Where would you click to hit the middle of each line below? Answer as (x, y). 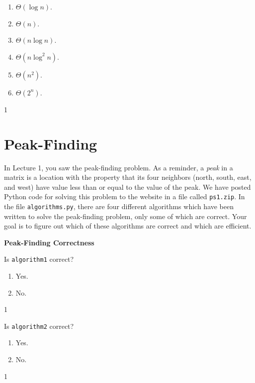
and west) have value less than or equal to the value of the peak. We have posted (127, 187)
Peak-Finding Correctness (49, 242)
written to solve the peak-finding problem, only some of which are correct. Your (126, 216)
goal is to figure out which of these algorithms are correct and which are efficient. (128, 226)
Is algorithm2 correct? (39, 326)
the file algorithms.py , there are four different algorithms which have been (119, 206)
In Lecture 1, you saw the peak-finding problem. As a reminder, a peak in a (119, 167)
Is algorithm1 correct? (39, 259)
